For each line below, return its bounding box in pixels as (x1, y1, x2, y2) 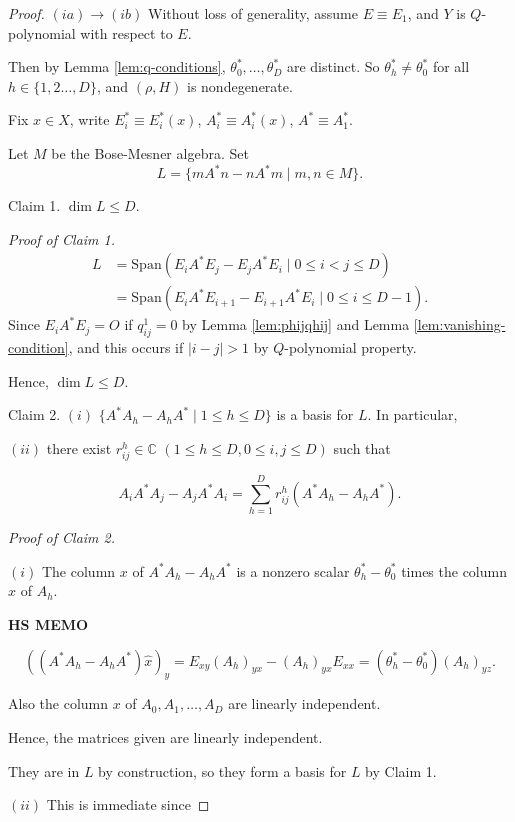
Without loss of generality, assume (148, 3, 358, 23)
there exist (46, 437, 112, 458)
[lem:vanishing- (413, 314, 506, 335)
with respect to (80, 22, 173, 43)
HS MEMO (8, 613, 89, 634)
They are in (8, 760, 80, 781)
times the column (401, 560, 507, 581)
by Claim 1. (365, 760, 437, 781)
